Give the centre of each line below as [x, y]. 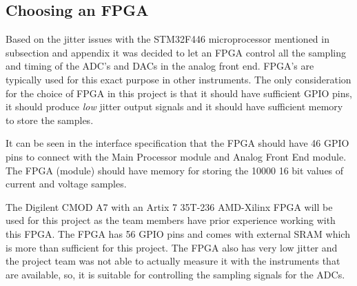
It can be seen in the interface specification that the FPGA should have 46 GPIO [177, 143]
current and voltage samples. [66, 184]
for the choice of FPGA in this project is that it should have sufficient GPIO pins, [179, 93]
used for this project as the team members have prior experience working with [171, 220]
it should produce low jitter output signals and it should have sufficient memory [174, 106]
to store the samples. [50, 120]
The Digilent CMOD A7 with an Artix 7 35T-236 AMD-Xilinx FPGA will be [169, 206]
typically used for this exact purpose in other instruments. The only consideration [178, 79]
